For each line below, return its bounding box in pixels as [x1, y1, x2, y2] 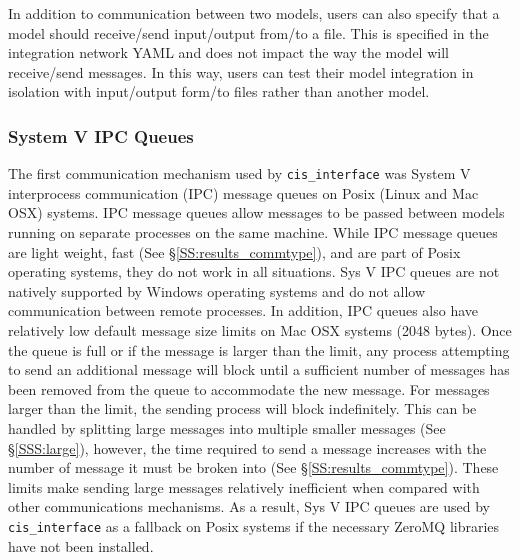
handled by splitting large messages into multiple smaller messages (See [8, 417, 446, 438]
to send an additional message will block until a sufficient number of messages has [8, 359, 510, 380]
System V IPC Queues [8, 123, 194, 148]
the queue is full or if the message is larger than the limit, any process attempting [8, 339, 510, 360]
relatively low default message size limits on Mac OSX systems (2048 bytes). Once [8, 320, 512, 340]
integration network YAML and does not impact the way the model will [8, 42, 449, 63]
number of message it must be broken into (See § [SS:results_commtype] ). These [8, 457, 499, 478]
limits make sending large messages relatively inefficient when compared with [8, 476, 480, 497]
